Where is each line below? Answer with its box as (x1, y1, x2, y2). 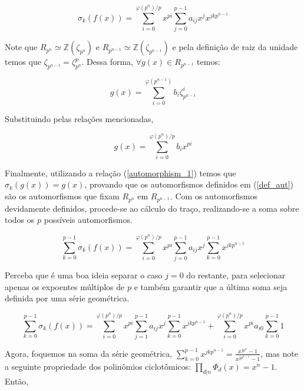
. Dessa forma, (81, 55, 133, 68)
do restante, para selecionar (186, 268, 286, 281)
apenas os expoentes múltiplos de (5, 280, 125, 293)
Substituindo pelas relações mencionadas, (5, 113, 154, 125)
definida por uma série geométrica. (5, 292, 130, 304)
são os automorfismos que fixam (5, 190, 120, 202)
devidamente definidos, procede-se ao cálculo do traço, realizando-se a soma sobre (5, 202, 299, 214)
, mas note (260, 347, 298, 359)
